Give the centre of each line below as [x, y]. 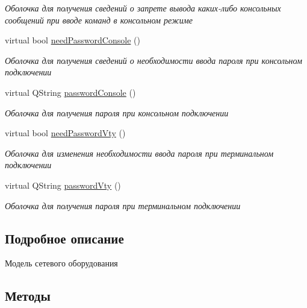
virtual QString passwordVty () [63, 185]
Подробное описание [64, 238]
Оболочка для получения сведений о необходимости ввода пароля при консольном [153, 60]
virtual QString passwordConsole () [70, 92]
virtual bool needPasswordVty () [65, 133]
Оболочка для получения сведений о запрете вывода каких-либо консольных [143, 8]
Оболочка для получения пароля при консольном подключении [117, 112]
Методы [28, 296]
